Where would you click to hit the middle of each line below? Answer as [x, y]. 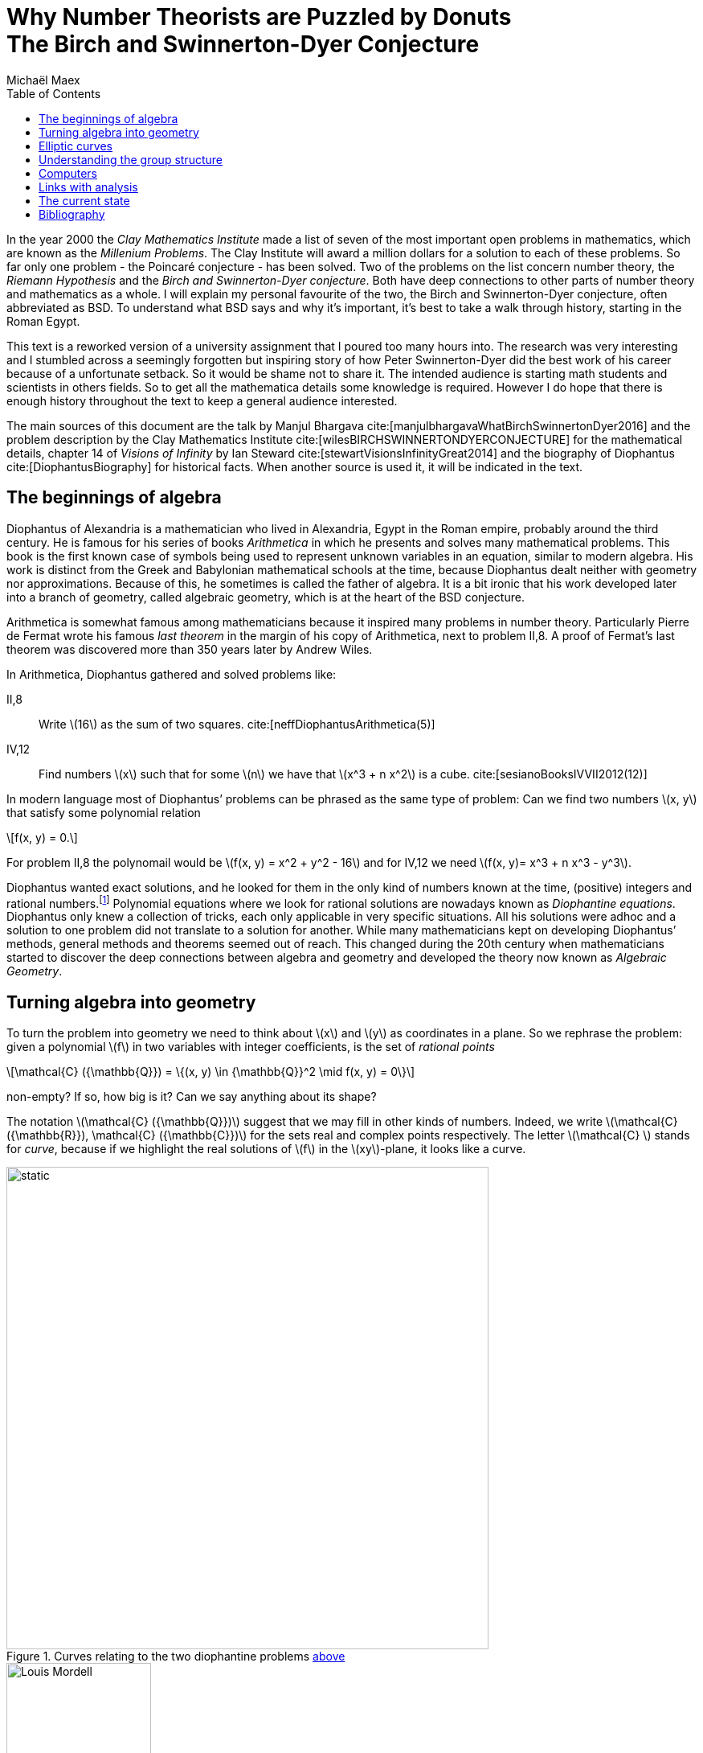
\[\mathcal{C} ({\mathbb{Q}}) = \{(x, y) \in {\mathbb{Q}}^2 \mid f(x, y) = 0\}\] [211, 1072]
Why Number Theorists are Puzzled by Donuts [259, 17]
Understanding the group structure [131, 159]
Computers [68, 173]
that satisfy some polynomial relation [104, 812]
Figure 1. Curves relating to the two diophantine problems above [176, 1657]
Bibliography [72, 214]
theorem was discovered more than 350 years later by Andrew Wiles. [190, 649]
